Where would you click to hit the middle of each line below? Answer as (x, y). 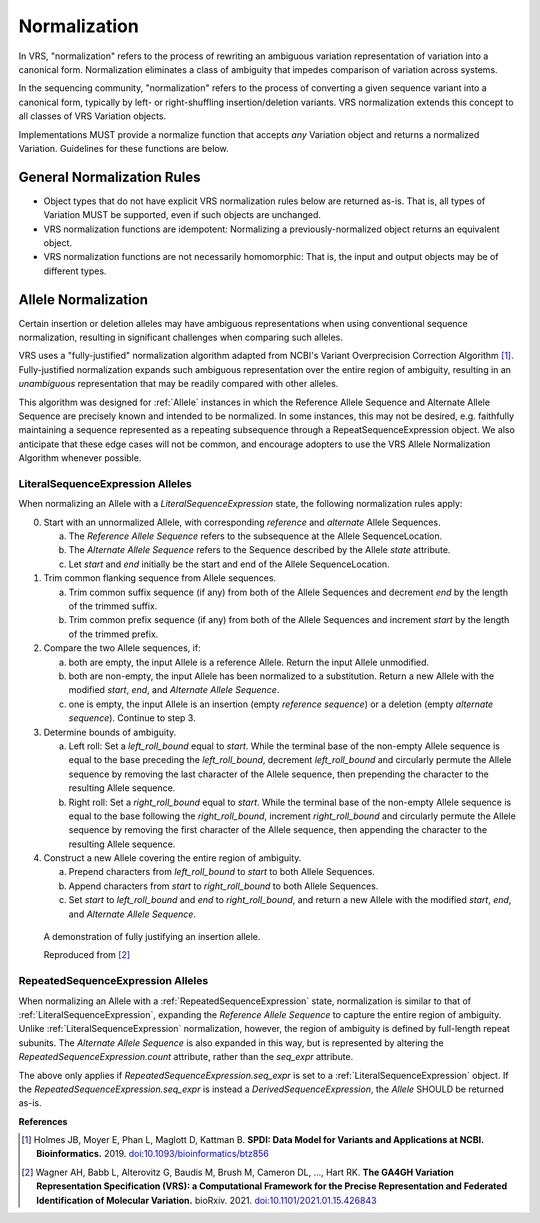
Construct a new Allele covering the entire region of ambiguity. (172, 858)
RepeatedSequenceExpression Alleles (113, 981)
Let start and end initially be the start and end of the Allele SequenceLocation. (229, 564)
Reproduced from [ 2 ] (87, 955)
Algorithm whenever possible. (80, 458)
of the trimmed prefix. (113, 634)
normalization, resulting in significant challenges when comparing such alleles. (181, 337)
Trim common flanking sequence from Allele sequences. (160, 578)
